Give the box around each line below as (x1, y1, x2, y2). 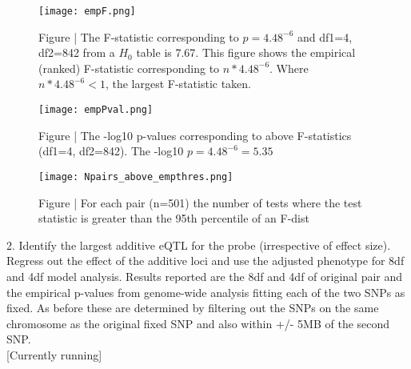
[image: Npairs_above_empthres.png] (38, 170, 233, 182)
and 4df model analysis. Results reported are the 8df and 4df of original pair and (6, 267, 403, 284)
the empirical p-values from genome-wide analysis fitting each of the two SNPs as (6, 283, 405, 300)
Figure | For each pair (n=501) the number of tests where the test (38, 194, 362, 211)
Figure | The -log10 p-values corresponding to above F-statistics (38, 126, 352, 143)
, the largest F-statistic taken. (105, 75, 251, 92)
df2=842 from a (38, 44, 115, 61)
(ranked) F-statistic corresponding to (38, 59, 220, 76)
